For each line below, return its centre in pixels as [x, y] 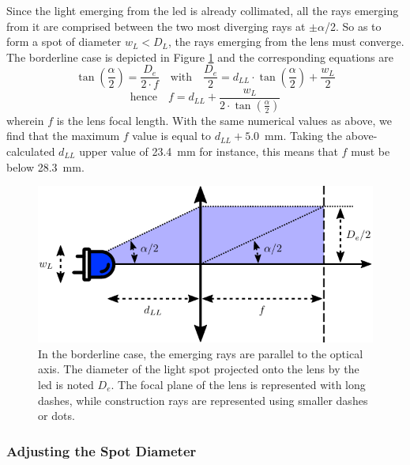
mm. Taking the [304, 136]
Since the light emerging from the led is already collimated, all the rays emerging [203, 10]
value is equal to [171, 136]
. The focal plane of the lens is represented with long [238, 384]
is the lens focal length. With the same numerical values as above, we [224, 120]
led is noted [66, 384]
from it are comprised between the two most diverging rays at [156, 26]
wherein [25, 120]
